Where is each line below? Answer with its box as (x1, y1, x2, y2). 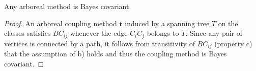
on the (218, 18, 238, 28)
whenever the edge (70, 28, 128, 38)
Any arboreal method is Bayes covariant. (4, 1, 131, 11)
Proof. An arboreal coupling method (4, 18, 117, 28)
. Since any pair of (185, 28, 243, 38)
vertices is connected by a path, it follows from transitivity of (4, 38, 195, 48)
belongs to (147, 28, 179, 38)
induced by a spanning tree (125, 18, 210, 28)
